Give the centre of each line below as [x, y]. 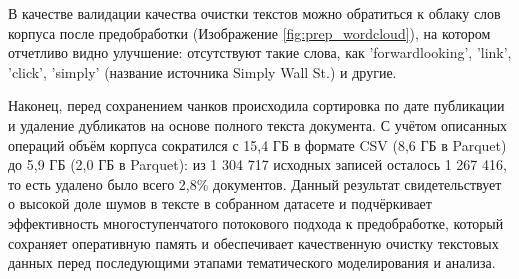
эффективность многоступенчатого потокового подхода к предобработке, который [256, 222]
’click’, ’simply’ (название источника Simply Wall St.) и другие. [202, 71]
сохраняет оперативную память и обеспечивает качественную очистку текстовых [253, 242]
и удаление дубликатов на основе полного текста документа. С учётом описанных [258, 124]
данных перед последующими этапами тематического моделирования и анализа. [252, 262]
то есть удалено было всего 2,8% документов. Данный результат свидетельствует [255, 183]
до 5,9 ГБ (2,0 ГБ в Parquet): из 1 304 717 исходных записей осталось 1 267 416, [257, 164]
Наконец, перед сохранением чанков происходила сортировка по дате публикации [256, 105]
